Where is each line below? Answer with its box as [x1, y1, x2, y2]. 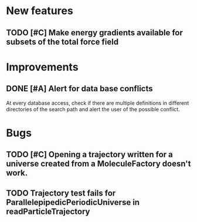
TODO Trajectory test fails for [6, 188, 116, 198]
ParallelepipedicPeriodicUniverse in [6, 197, 140, 207]
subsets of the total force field [6, 37, 119, 47]
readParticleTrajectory [6, 206, 90, 216]
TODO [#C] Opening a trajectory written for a [6, 150, 173, 160]
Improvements [6, 60, 79, 74]
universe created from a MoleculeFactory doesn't [6, 159, 191, 169]
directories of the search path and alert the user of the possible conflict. [6, 105, 180, 112]
